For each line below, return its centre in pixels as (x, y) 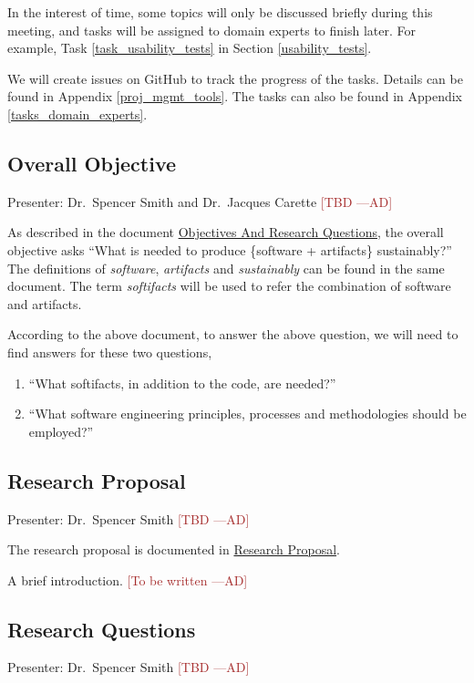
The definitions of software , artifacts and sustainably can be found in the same (226, 268)
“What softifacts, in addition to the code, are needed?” (182, 383)
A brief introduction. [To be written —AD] (128, 580)
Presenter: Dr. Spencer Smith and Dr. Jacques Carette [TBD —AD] (200, 201)
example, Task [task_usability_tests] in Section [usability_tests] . (190, 48)
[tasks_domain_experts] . (77, 114)
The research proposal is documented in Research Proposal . (174, 549)
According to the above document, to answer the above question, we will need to (233, 334)
